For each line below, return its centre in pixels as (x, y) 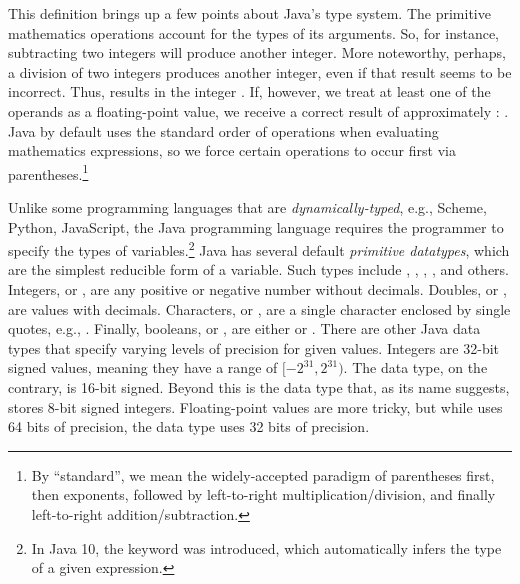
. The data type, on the (415, 367)
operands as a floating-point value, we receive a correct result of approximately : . (258, 110)
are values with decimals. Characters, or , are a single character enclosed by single (259, 308)
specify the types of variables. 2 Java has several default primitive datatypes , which (259, 248)
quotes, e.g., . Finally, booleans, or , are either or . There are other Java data (244, 328)
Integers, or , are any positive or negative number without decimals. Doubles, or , (257, 289)
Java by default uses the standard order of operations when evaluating (223, 130)
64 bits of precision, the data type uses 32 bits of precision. (189, 426)
